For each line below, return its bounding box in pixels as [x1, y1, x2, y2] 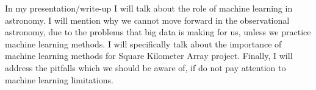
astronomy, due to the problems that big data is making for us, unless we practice [5, 26, 311, 38]
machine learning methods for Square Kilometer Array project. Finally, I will [5, 49, 293, 62]
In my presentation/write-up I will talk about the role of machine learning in [5, 2, 293, 14]
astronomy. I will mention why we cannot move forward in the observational [5, 13, 290, 26]
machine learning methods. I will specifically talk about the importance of [5, 37, 282, 50]
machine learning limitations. [5, 73, 113, 86]
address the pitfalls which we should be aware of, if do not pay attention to [5, 61, 286, 74]
